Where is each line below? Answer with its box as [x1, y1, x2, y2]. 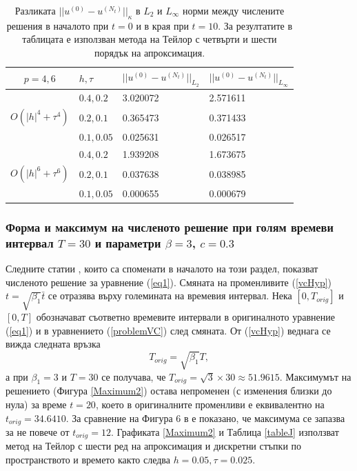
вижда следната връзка [6, 337, 101, 351]
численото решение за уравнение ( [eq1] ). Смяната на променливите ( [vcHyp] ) [6, 274, 332, 289]
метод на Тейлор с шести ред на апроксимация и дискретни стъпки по [6, 439, 302, 453]
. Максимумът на [279, 369, 351, 383]
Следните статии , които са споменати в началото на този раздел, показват [6, 261, 318, 276]
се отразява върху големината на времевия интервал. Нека [48, 288, 292, 303]
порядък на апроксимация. [94, 45, 205, 59]
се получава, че [101, 369, 166, 383]
